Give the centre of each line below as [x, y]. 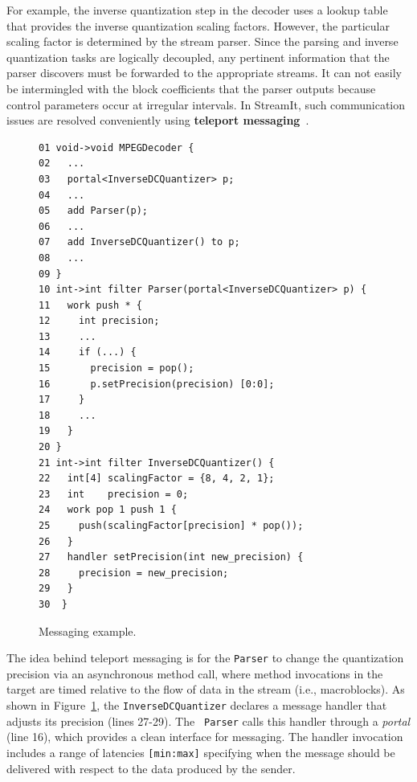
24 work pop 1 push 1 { [108, 510]
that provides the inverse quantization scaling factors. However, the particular [198, 25]
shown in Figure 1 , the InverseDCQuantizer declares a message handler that [197, 705]
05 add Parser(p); [94, 211]
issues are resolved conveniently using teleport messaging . [158, 120]
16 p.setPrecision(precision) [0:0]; [157, 384]
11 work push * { [90, 305]
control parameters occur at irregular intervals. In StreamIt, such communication [206, 104]
